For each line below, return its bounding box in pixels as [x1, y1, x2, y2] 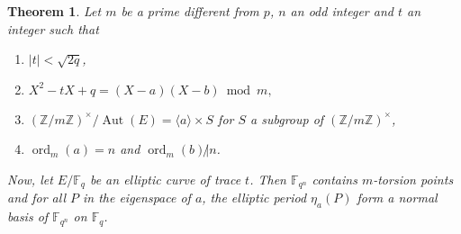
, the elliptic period [202, 188, 307, 207]
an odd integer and [290, 2, 393, 20]
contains [312, 169, 357, 188]
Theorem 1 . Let [7, 2, 102, 20]
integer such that [7, 19, 99, 38]
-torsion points [373, 169, 454, 188]
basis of [7, 207, 49, 226]
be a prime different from [121, 2, 259, 20]
